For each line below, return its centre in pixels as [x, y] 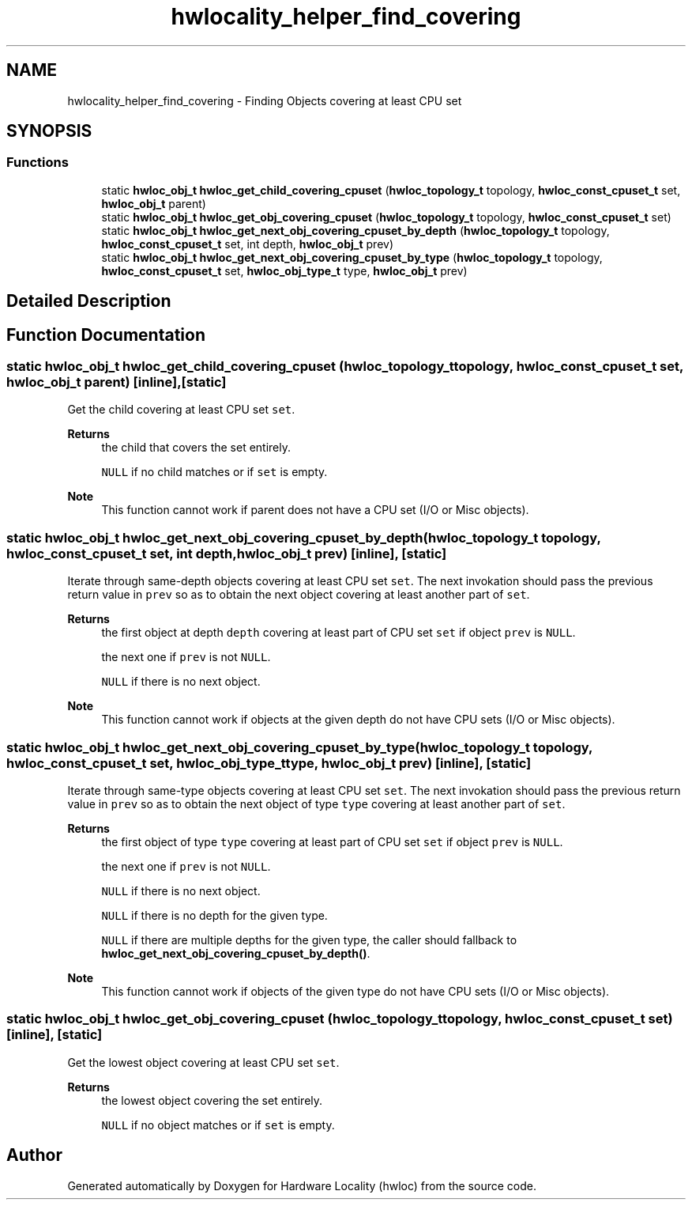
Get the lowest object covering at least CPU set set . [203, 1062]
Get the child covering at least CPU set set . [181, 410]
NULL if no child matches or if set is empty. [214, 472]
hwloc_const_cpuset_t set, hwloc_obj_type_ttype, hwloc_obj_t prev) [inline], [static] [269, 763]
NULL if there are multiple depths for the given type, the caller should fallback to [309, 939]
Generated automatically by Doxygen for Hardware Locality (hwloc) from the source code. [302, 1185]
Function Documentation [106, 335]
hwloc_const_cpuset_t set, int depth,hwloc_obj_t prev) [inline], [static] [227, 553]
